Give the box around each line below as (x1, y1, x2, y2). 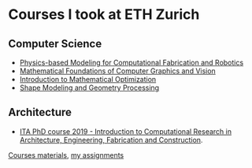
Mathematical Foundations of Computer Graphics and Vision (19, 66, 217, 76)
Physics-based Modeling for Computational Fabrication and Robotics (19, 58, 244, 67)
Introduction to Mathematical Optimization (19, 75, 157, 84)
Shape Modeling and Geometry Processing (19, 83, 160, 92)
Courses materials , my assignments (8, 150, 124, 159)
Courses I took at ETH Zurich (8, 6, 200, 24)
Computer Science (8, 37, 102, 50)
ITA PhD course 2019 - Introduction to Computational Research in (19, 126, 232, 136)
